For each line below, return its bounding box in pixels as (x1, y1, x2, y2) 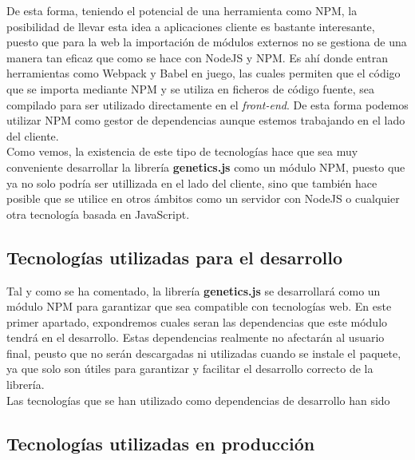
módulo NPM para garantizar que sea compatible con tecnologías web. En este (6, 298, 392, 315)
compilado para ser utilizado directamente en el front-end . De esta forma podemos (6, 96, 409, 113)
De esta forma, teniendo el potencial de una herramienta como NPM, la (6, 2, 358, 18)
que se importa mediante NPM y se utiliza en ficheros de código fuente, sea (6, 80, 374, 97)
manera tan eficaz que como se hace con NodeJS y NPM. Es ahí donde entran (6, 49, 388, 65)
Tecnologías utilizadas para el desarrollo (6, 244, 342, 269)
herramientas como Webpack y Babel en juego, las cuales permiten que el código (6, 65, 401, 81)
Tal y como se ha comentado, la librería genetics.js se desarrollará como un (6, 282, 381, 299)
